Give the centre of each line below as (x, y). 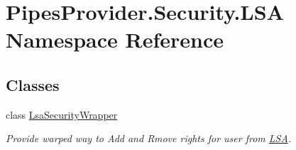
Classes (33, 84)
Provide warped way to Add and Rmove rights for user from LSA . (149, 138)
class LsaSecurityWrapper (62, 114)
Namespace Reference (115, 39)
